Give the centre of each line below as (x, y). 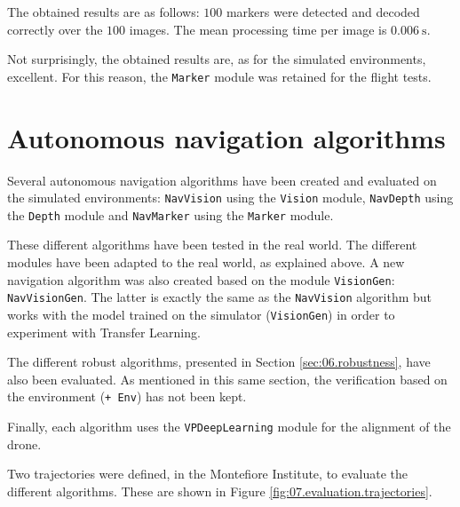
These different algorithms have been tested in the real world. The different (212, 245)
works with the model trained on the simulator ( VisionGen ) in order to (201, 314)
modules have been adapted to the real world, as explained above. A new (206, 262)
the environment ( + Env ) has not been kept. (127, 396)
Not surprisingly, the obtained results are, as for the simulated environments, (217, 59)
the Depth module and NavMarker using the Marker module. (171, 214)
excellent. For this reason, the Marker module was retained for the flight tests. (219, 76)
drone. (24, 444)
